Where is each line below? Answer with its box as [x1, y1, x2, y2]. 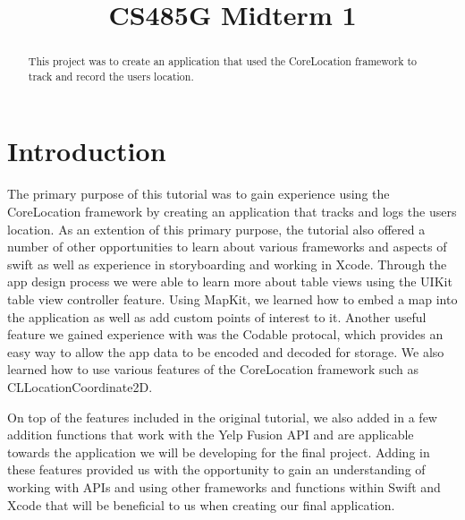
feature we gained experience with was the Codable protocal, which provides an [7, 325, 444, 344]
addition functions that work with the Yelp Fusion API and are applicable [7, 425, 414, 444]
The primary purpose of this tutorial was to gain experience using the [7, 184, 390, 203]
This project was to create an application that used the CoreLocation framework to [28, 54, 417, 69]
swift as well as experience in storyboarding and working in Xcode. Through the [7, 254, 447, 273]
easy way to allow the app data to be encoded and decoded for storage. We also [7, 342, 444, 361]
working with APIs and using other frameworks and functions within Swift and [7, 477, 441, 496]
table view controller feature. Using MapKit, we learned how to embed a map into [7, 289, 458, 308]
